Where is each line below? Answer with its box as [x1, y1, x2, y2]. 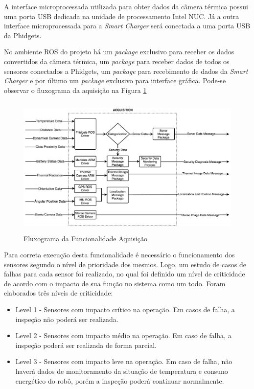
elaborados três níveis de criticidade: [4, 288, 113, 298]
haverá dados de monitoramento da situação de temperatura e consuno [15, 366, 228, 376]
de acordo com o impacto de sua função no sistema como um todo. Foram [4, 278, 226, 288]
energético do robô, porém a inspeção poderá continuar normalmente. [15, 375, 224, 386]
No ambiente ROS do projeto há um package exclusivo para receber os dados [4, 46, 234, 57]
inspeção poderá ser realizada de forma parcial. [15, 340, 157, 350]
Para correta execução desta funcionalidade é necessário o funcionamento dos [4, 250, 235, 260]
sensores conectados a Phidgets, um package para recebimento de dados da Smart [4, 66, 248, 76]
